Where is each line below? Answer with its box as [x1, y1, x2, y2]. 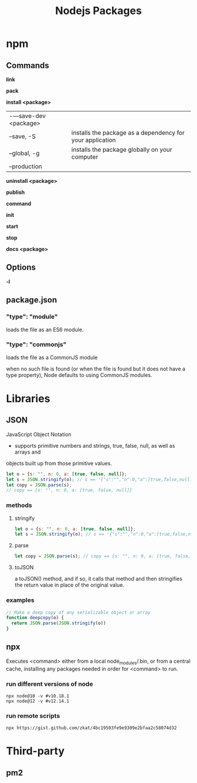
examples [6, 596, 35, 604]
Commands [6, 60, 50, 70]
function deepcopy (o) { [6, 615, 64, 621]
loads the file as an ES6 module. [6, 326, 84, 333]
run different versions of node [6, 680, 93, 688]
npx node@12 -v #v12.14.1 [6, 698, 69, 704]
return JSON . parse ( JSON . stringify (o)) [11, 620, 107, 627]
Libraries [6, 391, 50, 405]
